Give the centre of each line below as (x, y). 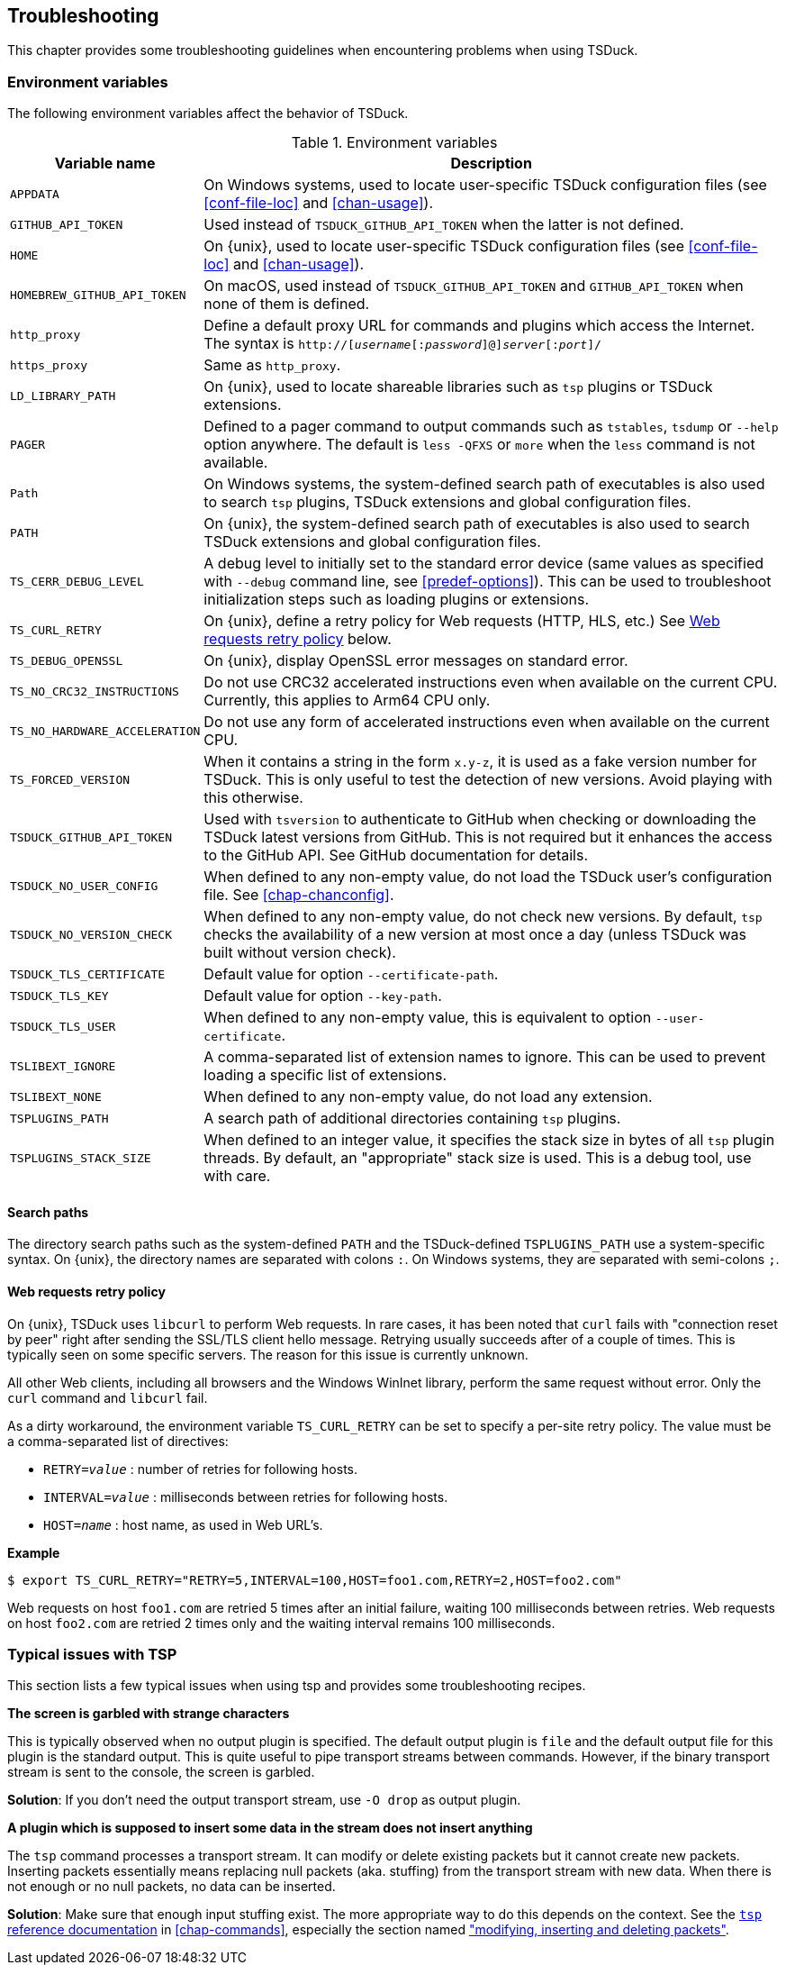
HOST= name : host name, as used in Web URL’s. (183, 1524)
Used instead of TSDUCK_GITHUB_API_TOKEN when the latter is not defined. (444, 225)
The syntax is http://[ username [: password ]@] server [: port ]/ (402, 344)
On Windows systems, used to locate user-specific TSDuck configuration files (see (485, 185)
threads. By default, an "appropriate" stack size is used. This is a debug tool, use (478, 1158)
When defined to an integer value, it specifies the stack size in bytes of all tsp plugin (489, 1140)
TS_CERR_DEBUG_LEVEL (77, 581)
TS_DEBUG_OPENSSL (67, 660)
